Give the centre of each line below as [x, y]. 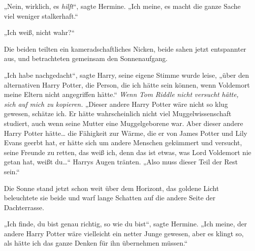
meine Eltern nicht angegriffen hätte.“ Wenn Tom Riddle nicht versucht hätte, [121, 94]
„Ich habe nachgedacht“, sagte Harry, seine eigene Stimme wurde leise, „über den [127, 75]
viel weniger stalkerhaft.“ [41, 16]
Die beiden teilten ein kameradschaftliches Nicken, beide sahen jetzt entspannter [125, 48]
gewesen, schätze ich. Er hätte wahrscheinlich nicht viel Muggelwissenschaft [118, 113]
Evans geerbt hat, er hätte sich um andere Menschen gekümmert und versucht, [123, 142]
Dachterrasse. [24, 207]
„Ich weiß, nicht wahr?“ [39, 32]
